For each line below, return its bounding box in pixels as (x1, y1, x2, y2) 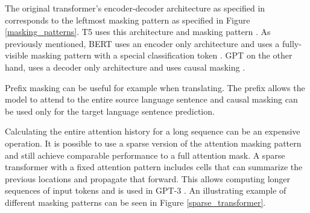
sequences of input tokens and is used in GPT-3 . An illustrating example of (5, 184, 286, 197)
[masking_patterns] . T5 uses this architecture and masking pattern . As (5, 25, 271, 38)
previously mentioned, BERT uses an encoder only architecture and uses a (5, 37, 280, 49)
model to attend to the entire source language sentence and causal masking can (5, 93, 298, 106)
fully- (282, 37, 302, 49)
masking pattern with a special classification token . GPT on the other (31, 49, 293, 62)
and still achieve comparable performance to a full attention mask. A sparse (5, 148, 285, 161)
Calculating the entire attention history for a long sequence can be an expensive (5, 125, 300, 138)
